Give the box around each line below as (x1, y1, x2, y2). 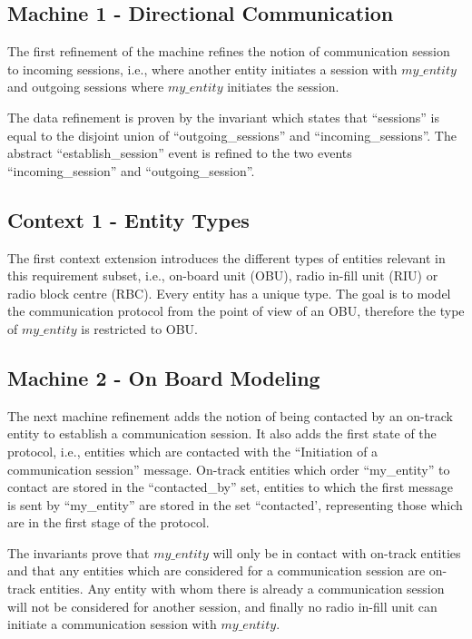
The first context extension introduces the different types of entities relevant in (7, 248, 446, 267)
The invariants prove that (7, 543, 150, 562)
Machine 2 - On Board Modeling (7, 363, 320, 391)
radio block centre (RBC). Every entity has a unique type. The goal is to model (7, 283, 451, 302)
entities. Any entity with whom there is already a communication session (39, 579, 445, 598)
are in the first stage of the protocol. (7, 513, 210, 532)
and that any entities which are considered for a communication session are (7, 561, 426, 580)
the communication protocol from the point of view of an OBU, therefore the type (7, 301, 465, 320)
